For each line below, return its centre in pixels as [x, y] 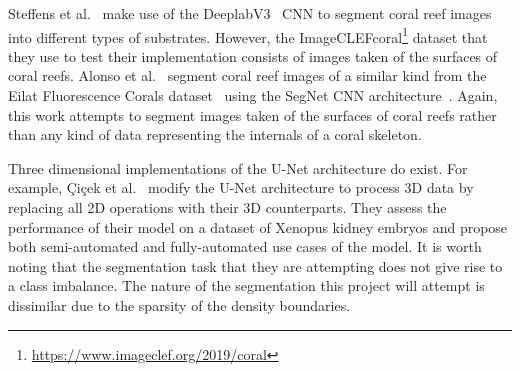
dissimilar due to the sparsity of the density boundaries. [179, 304]
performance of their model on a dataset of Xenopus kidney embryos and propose [258, 226]
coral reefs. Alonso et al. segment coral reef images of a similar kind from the [247, 75]
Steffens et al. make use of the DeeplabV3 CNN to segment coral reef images [250, 13]
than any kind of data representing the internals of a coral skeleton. [215, 134]
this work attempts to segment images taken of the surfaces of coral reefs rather [252, 114]
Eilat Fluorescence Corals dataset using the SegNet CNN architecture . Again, [253, 95]
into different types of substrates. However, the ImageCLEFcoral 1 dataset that [248, 35]
